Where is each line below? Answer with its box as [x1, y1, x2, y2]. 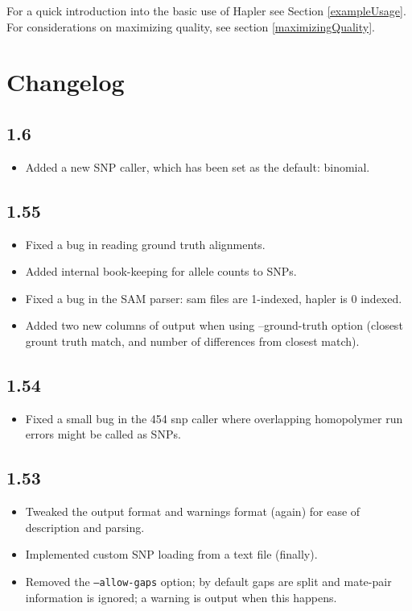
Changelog [6, 65, 125, 98]
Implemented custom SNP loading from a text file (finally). [25, 546, 318, 563]
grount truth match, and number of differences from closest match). [25, 332, 360, 349]
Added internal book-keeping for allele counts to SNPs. [25, 263, 297, 280]
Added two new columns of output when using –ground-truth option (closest [25, 317, 403, 334]
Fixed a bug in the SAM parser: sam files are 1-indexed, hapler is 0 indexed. [25, 289, 402, 306]
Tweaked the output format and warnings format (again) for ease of [25, 503, 360, 520]
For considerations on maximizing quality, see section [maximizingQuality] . [6, 18, 375, 35]
